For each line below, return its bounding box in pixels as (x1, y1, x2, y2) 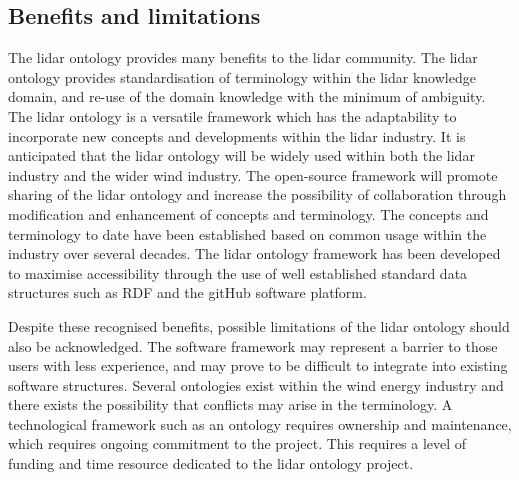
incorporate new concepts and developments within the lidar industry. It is (8, 125, 466, 146)
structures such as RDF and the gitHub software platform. (8, 282, 367, 303)
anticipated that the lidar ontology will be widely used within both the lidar (8, 145, 475, 166)
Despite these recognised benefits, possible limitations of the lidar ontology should (8, 315, 510, 336)
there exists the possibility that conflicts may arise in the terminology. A (8, 394, 453, 415)
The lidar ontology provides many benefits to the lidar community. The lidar (8, 47, 478, 68)
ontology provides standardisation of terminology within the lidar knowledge (8, 66, 476, 87)
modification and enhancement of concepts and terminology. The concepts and (8, 203, 489, 224)
